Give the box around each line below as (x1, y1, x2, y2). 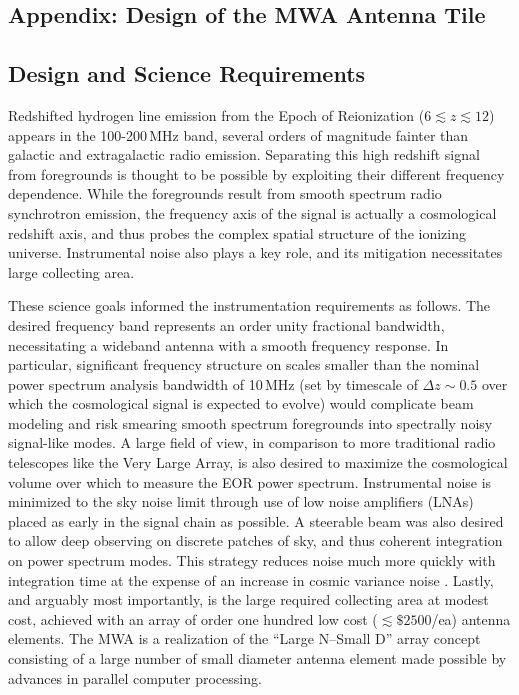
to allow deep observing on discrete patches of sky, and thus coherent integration (8, 530, 503, 551)
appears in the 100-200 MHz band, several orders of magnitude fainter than (8, 124, 469, 145)
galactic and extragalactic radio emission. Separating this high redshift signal (8, 144, 480, 165)
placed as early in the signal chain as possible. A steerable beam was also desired (8, 510, 504, 531)
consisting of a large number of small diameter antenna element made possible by (8, 648, 507, 669)
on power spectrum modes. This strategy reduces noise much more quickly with (8, 550, 496, 571)
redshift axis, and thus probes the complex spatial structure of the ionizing (8, 222, 466, 243)
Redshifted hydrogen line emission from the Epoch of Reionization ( (8, 104, 425, 125)
